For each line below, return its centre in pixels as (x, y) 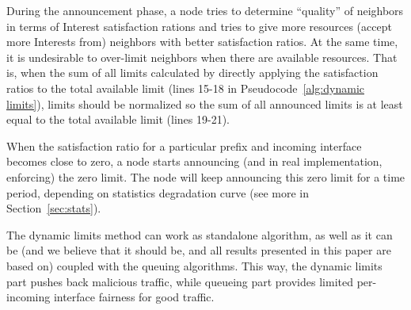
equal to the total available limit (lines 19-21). (118, 119)
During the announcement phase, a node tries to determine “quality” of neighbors (205, 10)
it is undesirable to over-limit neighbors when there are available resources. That (202, 57)
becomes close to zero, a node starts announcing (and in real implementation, (194, 161)
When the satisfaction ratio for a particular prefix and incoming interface (184, 145)
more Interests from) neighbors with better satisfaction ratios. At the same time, (202, 42)
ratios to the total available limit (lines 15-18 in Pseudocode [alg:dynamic (185, 88)
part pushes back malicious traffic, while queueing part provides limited (180, 281)
